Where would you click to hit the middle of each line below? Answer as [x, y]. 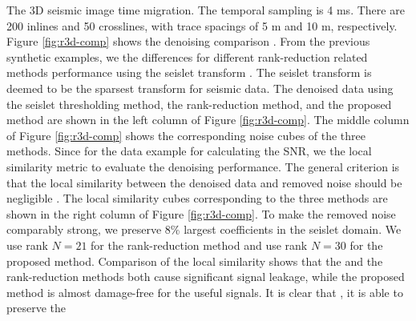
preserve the [36, 308]
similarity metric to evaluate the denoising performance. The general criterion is [203, 166]
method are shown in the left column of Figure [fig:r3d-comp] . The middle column [208, 120]
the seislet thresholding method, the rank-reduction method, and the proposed [199, 104]
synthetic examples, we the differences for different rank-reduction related [187, 56]
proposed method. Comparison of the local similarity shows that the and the [195, 261]
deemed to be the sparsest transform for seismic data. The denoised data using [200, 88]
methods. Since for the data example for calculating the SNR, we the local [189, 151]
